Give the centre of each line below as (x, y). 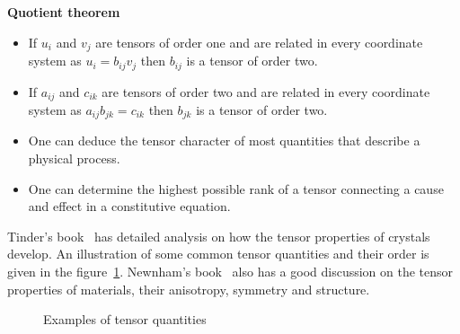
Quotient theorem (64, 12)
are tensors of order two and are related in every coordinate (266, 91)
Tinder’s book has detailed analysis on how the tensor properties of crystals (219, 236)
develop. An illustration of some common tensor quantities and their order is (218, 254)
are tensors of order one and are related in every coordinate (259, 42)
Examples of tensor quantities (125, 319)
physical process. (74, 158)
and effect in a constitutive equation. (129, 206)
